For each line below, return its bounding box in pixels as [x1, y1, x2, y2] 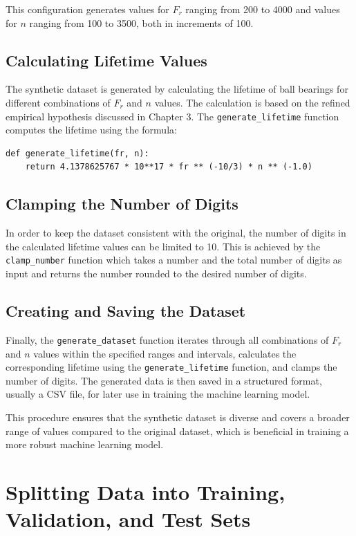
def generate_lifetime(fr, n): [6, 148, 149, 158]
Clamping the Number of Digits [6, 193, 238, 214]
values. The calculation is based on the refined [154, 95, 350, 109]
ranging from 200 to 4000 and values [185, 2, 340, 16]
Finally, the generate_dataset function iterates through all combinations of [6, 332, 329, 346]
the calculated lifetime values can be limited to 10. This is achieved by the [6, 239, 321, 253]
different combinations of [6, 95, 111, 109]
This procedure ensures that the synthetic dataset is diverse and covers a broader [6, 409, 350, 424]
